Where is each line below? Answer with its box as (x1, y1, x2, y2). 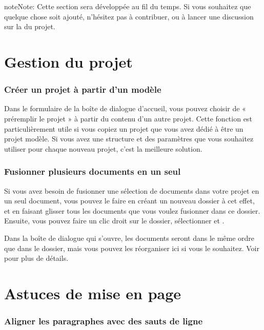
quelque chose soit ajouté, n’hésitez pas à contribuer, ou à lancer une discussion (4, 11, 254, 22)
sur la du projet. (4, 21, 55, 32)
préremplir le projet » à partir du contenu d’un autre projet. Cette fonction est (4, 113, 252, 123)
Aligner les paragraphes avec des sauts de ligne (4, 315, 203, 327)
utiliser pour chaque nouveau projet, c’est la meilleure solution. (4, 143, 202, 154)
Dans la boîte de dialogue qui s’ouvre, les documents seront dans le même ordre (4, 232, 255, 243)
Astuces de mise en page (4, 282, 181, 303)
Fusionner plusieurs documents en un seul (4, 165, 181, 178)
